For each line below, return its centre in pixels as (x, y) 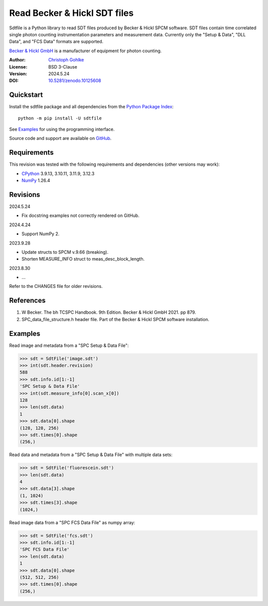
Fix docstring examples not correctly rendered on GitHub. (81, 215)
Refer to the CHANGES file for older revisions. (56, 286)
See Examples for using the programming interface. (62, 129)
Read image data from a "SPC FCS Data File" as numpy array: (72, 522)
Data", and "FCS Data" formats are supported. (56, 42)
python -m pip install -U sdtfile (60, 118)
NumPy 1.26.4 (36, 181)
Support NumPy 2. (40, 234)
